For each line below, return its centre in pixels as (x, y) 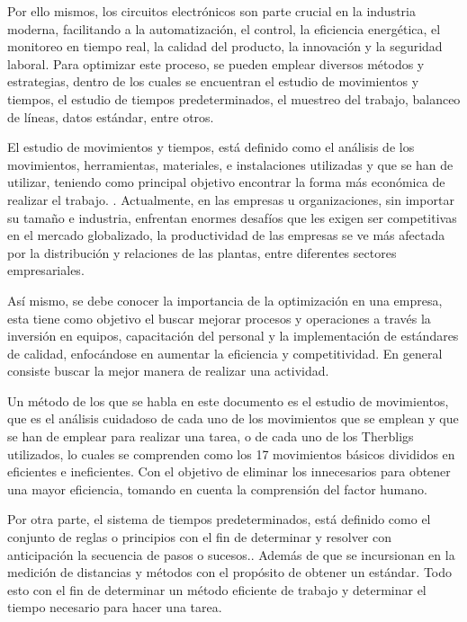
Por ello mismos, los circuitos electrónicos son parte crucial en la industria (211, 11)
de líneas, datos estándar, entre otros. (111, 116)
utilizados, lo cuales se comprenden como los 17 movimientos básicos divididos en (231, 453)
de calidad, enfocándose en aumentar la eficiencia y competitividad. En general (225, 353)
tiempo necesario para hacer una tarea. (115, 607)
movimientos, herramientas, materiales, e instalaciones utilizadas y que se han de (230, 164)
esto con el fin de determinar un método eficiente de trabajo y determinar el (217, 589)
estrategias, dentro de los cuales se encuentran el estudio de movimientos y (213, 81)
